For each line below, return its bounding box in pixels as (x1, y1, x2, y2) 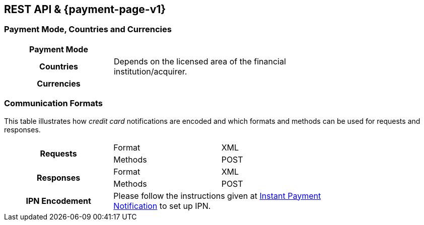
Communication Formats (4, 98, 103, 109)
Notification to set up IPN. (113, 200, 211, 211)
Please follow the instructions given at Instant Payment (113, 190, 321, 201)
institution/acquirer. (113, 66, 187, 77)
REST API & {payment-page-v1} (4, 3, 166, 16)
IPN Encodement (26, 195, 91, 206)
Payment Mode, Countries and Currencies (4, 24, 172, 35)
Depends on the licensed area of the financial (113, 56, 286, 66)
